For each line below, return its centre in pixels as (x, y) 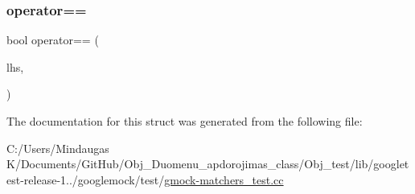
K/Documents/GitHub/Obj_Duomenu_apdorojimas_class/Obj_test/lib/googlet (208, 164)
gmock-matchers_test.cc (224, 179)
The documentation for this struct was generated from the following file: (185, 121)
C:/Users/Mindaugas (58, 148)
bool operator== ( (53, 40)
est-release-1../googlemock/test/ (86, 179)
